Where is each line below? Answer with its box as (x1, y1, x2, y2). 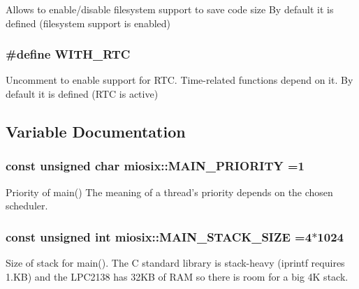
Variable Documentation (6, 120, 186, 142)
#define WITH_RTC (6, 45, 131, 63)
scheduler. (6, 198, 48, 213)
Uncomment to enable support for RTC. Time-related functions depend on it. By (6, 73, 353, 87)
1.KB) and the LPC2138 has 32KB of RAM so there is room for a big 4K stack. (6, 269, 349, 283)
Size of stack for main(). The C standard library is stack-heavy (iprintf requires (6, 255, 345, 269)
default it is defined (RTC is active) (6, 87, 159, 101)
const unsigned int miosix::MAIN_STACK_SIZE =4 (6, 228, 312, 245)
